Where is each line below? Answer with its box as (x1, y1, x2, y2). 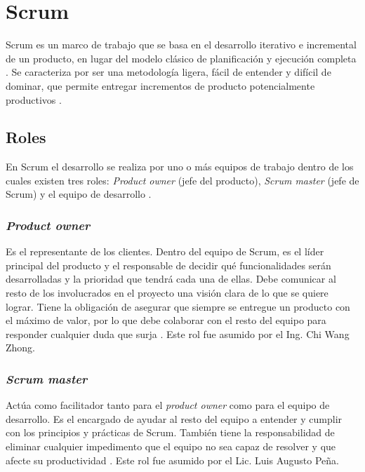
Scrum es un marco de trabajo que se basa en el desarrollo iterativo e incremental (6, 37, 357, 52)
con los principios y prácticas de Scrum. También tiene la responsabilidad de (6, 425, 335, 440)
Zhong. (6, 340, 36, 355)
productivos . (6, 92, 62, 107)
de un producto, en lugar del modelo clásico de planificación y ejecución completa (6, 50, 357, 65)
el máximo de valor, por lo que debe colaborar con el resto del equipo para (6, 313, 326, 328)
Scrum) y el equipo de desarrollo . (6, 187, 152, 201)
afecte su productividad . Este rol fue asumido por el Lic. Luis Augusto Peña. (6, 452, 339, 467)
